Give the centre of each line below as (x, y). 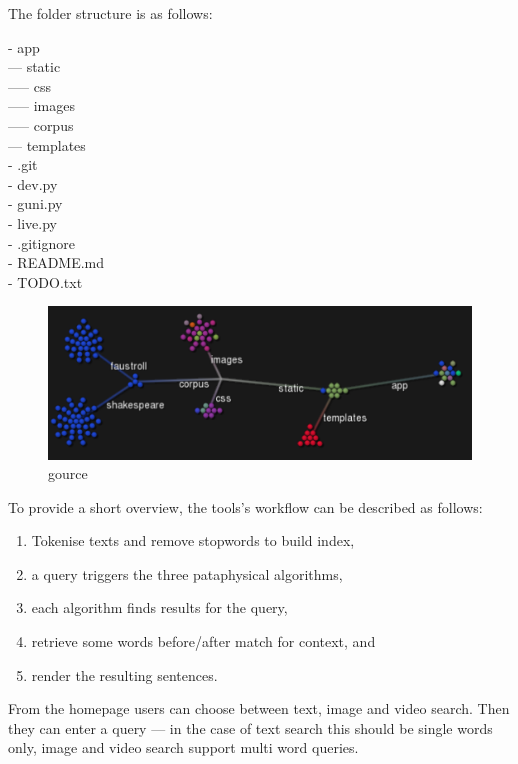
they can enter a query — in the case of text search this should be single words (250, 727)
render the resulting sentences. (124, 674)
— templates (47, 144)
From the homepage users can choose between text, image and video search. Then (259, 708)
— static (34, 66)
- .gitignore (41, 242)
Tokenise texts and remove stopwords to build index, (193, 540)
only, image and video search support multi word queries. (183, 747)
